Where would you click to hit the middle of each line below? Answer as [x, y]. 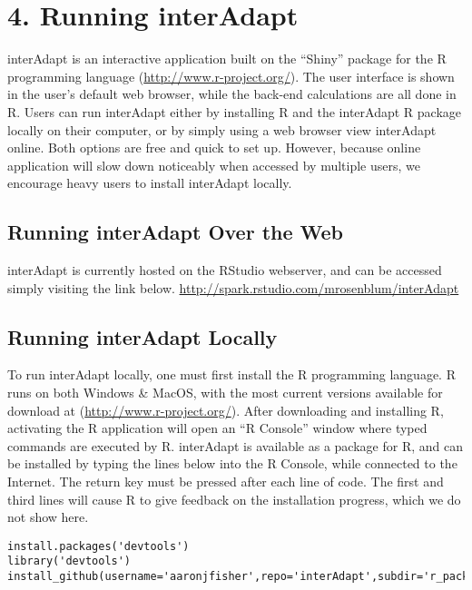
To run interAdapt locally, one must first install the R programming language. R [231, 374]
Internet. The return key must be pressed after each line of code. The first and [226, 482]
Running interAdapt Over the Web [176, 232]
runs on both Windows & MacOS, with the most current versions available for [225, 393]
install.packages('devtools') [98, 546]
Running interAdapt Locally [143, 336]
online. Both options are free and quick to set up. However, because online [214, 147]
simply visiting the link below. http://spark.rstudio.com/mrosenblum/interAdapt [233, 287]
